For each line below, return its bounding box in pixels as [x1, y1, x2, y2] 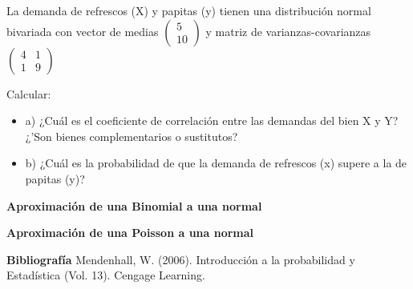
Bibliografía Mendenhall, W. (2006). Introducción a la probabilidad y [6, 251, 355, 267]
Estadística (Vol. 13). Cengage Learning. [6, 267, 205, 283]
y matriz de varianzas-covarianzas [205, 22, 371, 39]
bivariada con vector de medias [6, 22, 159, 39]
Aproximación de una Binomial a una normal [6, 197, 262, 214]
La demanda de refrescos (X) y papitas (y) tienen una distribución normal [6, 2, 371, 18]
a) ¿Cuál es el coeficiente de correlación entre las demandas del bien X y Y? [25, 112, 399, 129]
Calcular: [6, 85, 51, 102]
